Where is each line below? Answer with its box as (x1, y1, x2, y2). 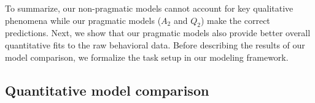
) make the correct (200, 13, 270, 26)
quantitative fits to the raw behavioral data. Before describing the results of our (5, 38, 305, 51)
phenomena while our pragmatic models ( (5, 13, 161, 26)
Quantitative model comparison (5, 80, 209, 99)
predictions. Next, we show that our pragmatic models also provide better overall (5, 26, 311, 39)
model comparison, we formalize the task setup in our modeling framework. (5, 50, 289, 63)
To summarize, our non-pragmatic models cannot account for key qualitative (5, 2, 294, 14)
